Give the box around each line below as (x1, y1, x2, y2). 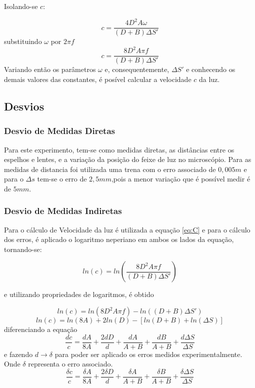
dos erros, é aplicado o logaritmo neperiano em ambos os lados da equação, (4, 234, 234, 244)
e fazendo (4, 348, 33, 359)
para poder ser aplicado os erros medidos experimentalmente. (54, 348, 242, 359)
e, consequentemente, (104, 64, 169, 74)
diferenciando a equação (4, 324, 77, 334)
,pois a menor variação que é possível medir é (111, 173, 250, 184)
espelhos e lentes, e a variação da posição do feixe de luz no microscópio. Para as (4, 154, 251, 164)
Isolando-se (4, 1, 38, 11)
